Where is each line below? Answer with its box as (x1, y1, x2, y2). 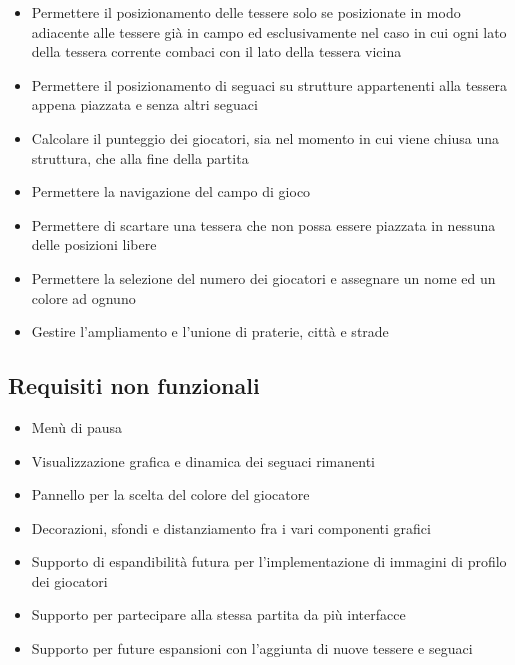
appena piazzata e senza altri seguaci (31, 94, 258, 115)
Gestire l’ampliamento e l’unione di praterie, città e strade (31, 321, 389, 342)
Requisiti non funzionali (8, 370, 260, 401)
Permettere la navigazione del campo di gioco (31, 181, 311, 202)
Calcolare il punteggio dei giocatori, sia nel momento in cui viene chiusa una (31, 127, 500, 148)
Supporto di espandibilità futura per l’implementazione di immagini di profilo (31, 551, 507, 572)
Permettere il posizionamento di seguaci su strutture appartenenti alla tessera (31, 74, 508, 95)
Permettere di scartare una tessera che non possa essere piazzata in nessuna (31, 214, 496, 235)
